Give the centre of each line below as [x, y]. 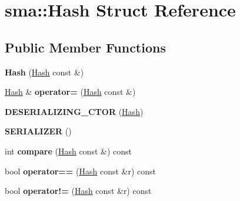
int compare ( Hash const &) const [68, 151]
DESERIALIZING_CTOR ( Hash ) [74, 111]
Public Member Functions [85, 47]
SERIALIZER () [38, 131]
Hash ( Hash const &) [44, 72]
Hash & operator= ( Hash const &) [70, 92]
